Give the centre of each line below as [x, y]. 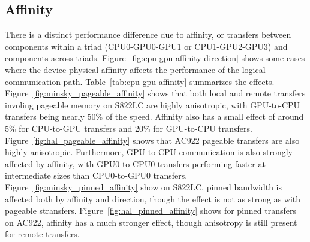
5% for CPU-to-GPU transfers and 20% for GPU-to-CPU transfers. [129, 128]
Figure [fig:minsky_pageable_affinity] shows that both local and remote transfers [155, 93]
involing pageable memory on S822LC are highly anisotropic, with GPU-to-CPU [153, 105]
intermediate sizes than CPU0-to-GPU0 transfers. [96, 175]
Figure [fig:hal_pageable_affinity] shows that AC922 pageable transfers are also [152, 140]
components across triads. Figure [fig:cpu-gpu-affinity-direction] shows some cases [155, 58]
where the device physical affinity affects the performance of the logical [135, 69]
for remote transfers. [42, 234]
